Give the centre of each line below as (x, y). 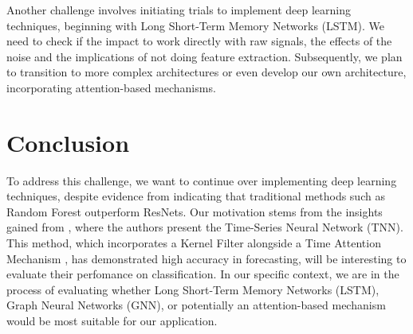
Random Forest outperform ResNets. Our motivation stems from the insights (195, 211)
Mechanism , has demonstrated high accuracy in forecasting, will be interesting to (206, 258)
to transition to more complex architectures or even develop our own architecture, (206, 72)
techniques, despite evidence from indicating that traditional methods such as (196, 196)
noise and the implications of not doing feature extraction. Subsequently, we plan (205, 56)
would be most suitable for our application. (112, 321)
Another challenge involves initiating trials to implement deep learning (179, 10)
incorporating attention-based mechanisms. (111, 87)
